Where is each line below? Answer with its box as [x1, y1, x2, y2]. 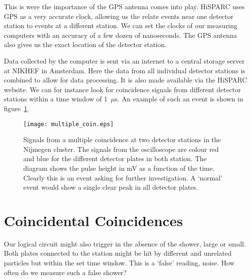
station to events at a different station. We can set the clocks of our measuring [4, 20, 237, 31]
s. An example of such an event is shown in [115, 94, 243, 104]
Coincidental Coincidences [4, 210, 183, 230]
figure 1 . [4, 103, 30, 113]
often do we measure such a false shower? [4, 267, 127, 277]
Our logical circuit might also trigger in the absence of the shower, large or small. [4, 238, 246, 248]
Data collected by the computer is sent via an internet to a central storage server [4, 55, 245, 66]
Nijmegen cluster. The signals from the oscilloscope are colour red [23, 144, 219, 154]
